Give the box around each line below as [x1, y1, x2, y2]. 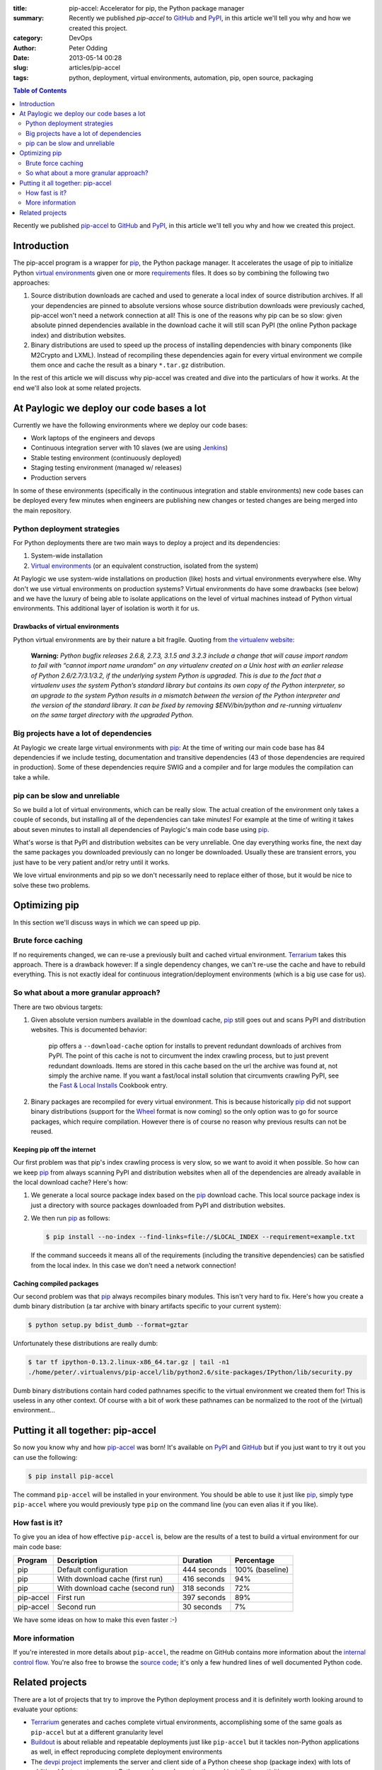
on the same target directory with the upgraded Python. [30, 711, 194, 719]
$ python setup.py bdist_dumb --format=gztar [28, 1321, 189, 1329]
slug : [13, 64, 28, 72]
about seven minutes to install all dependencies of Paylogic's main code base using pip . [13, 825, 270, 833]
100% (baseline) [234, 1565, 289, 1575]
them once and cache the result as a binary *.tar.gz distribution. [30, 361, 226, 370]
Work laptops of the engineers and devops [30, 434, 156, 442]
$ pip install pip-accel [28, 1472, 115, 1480]
